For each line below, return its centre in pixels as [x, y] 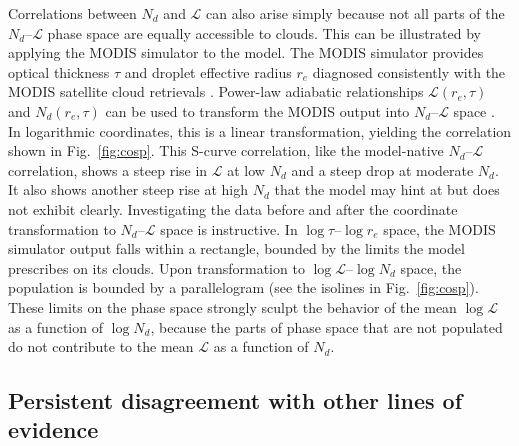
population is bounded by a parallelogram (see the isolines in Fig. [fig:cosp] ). [243, 287]
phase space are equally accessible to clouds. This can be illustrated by [264, 32]
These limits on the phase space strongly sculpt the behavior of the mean [232, 306]
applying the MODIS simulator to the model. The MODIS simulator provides [246, 52]
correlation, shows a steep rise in [108, 169]
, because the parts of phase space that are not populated [326, 326]
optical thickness [59, 71]
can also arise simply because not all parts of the [355, 13]
